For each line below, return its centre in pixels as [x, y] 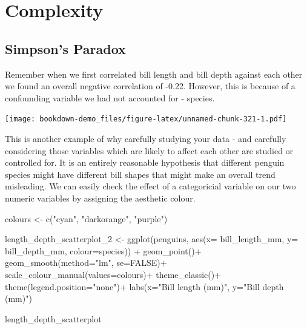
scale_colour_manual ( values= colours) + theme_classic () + [113, 274]
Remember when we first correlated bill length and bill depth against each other [154, 74]
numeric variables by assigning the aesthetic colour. [100, 198]
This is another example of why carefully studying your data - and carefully [146, 139]
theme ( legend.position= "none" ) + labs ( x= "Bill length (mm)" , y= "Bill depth [144, 286]
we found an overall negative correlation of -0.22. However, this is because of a [150, 86]
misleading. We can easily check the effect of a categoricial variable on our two [150, 186]
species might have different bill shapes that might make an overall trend [140, 174]
